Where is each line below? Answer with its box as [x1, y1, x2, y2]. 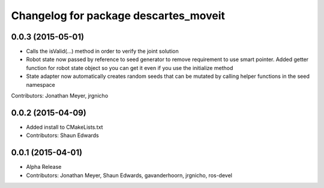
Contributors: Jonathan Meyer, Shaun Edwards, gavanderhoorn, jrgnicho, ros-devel [26, 171, 232, 179]
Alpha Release [26, 163, 62, 171]
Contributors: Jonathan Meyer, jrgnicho [11, 92, 109, 99]
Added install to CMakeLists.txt [26, 123, 103, 131]
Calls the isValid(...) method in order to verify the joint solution [26, 48, 179, 55]
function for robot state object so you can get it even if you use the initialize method [26, 64, 233, 71]
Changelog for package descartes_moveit [11, 9, 225, 22]
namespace [26, 81, 55, 88]
